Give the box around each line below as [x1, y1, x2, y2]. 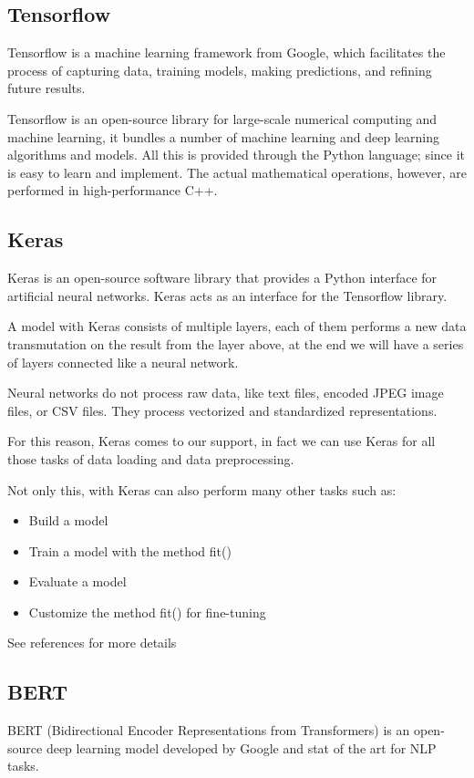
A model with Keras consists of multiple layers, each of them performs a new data [7, 316, 467, 336]
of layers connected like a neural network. [7, 352, 239, 371]
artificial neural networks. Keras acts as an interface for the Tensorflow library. [7, 285, 448, 305]
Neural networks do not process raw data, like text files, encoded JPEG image [7, 383, 444, 402]
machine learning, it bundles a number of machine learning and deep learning [7, 127, 439, 146]
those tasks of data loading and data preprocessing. [7, 449, 294, 468]
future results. [7, 78, 86, 98]
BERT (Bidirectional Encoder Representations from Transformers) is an [7, 721, 410, 740]
